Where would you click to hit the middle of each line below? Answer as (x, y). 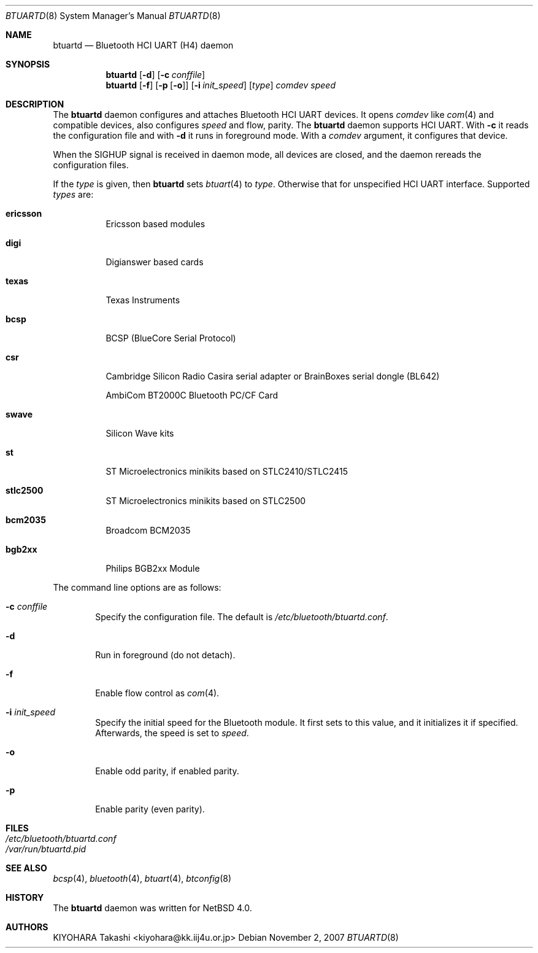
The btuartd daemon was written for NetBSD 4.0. (152, 908)
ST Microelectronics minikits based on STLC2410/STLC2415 (227, 471)
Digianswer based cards (155, 262)
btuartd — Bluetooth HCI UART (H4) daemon (143, 45)
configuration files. (91, 165)
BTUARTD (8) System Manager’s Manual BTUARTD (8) (113, 16)
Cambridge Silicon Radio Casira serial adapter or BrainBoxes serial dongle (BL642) (273, 376)
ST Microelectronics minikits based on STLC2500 (206, 501)
